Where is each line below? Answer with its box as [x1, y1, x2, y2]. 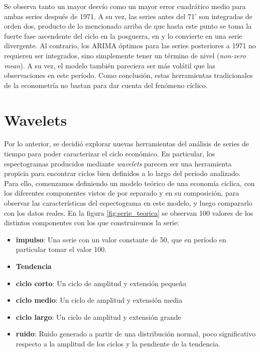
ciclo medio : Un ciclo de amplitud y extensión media [16, 295, 183, 305]
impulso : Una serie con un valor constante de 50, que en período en [16, 234, 226, 244]
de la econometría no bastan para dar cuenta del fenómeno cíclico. [4, 79, 208, 90]
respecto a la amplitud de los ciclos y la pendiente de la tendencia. [16, 338, 220, 348]
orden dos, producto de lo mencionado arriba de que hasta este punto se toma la [4, 21, 252, 31]
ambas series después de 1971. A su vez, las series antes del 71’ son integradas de [4, 11, 252, 21]
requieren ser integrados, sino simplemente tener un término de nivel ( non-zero [4, 50, 246, 60]
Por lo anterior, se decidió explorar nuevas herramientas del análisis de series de [4, 138, 249, 149]
